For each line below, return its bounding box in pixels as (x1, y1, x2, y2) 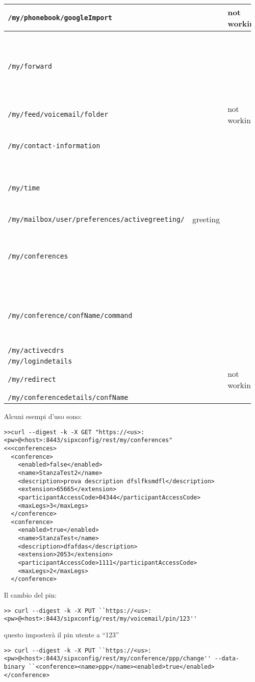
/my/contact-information (8, 141, 101, 150)
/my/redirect (8, 375, 56, 383)
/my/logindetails (8, 357, 72, 365)
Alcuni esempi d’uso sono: (4, 411, 82, 421)
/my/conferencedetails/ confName (8, 393, 128, 401)
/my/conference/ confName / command (8, 311, 132, 319)
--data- (214, 655, 239, 662)
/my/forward (8, 62, 52, 70)
